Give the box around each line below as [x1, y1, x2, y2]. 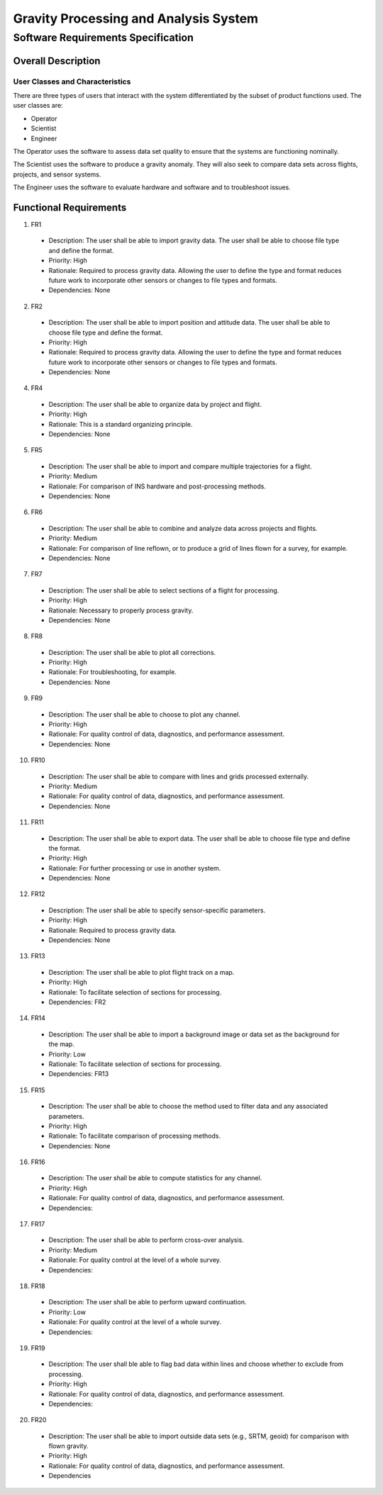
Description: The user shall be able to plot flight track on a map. [48, 968, 235, 976]
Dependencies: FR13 [48, 1070, 109, 1078]
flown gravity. [48, 1442, 89, 1450]
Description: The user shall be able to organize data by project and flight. [48, 400, 262, 408]
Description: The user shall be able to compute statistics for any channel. [48, 1174, 262, 1182]
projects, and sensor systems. [13, 170, 101, 179]
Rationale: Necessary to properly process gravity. [48, 606, 194, 615]
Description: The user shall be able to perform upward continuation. [48, 1298, 247, 1306]
